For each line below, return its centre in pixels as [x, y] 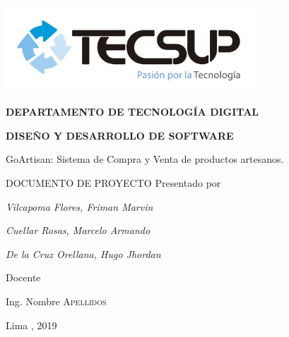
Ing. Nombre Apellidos [56, 301]
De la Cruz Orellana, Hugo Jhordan [83, 253]
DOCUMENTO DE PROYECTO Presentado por [113, 183]
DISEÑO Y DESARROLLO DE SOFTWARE [120, 135]
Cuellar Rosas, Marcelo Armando [78, 230]
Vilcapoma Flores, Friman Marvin [79, 206]
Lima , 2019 [31, 325]
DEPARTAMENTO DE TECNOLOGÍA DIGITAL [132, 112]
